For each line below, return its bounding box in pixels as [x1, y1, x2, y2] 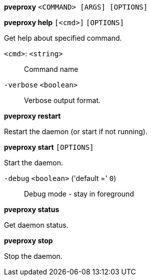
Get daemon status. [4, 221, 68, 229]
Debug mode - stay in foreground [24, 190, 134, 198]
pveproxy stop [4, 236, 53, 245]
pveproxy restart [4, 112, 61, 120]
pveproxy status [4, 205, 59, 214]
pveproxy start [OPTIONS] [4, 143, 94, 151]
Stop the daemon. [4, 252, 62, 260]
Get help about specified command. [4, 34, 122, 42]
